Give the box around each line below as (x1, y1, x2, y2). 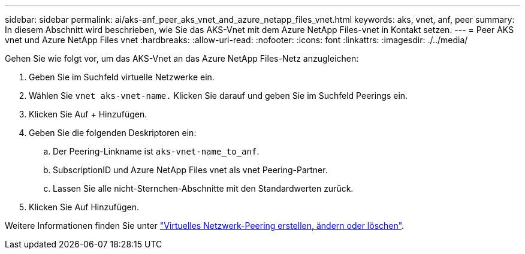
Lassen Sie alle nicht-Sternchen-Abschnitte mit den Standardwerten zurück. (53, 183, 354, 193)
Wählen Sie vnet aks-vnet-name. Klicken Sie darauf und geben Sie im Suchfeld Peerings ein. (29, 90, 408, 101)
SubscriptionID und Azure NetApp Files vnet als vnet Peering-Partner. (53, 165, 328, 175)
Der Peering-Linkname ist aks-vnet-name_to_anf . (53, 146, 260, 156)
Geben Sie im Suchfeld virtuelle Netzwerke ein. (29, 72, 215, 82)
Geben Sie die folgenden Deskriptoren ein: (29, 128, 197, 138)
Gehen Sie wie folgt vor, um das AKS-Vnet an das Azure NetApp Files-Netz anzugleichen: (5, 53, 359, 63)
